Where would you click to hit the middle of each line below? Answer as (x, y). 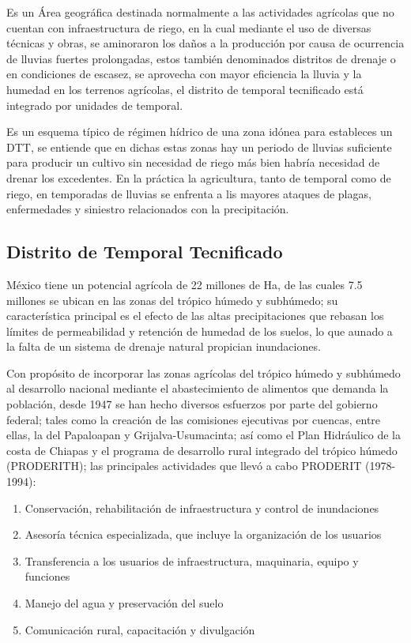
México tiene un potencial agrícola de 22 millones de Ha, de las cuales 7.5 (185, 284)
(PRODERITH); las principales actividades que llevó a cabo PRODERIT (184, 466)
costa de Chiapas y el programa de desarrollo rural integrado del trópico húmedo (202, 450)
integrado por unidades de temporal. (95, 105)
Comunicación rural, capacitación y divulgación (140, 629)
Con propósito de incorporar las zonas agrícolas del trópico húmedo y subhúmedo (204, 372)
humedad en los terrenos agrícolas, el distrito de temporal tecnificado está (185, 89)
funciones (47, 576)
